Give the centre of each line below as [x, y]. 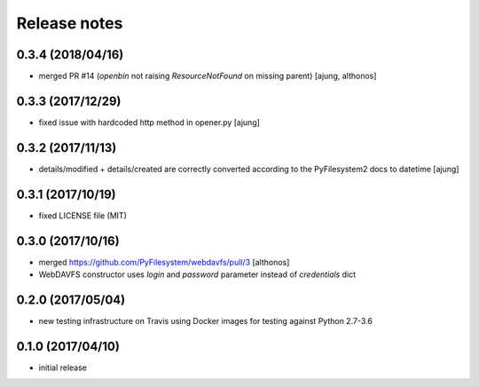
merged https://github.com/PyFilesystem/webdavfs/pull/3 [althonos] [164, 262]
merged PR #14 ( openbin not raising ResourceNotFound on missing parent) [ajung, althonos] [208, 76]
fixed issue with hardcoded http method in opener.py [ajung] [149, 122]
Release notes [70, 23]
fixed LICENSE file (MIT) [83, 215]
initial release [63, 367]
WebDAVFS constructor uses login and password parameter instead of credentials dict [197, 274]
